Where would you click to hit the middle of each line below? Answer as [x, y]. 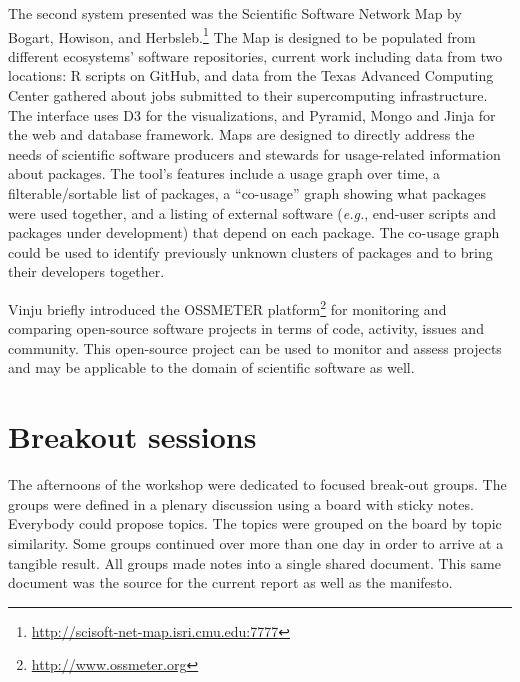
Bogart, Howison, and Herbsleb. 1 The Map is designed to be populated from [242, 35]
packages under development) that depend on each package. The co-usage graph [254, 232]
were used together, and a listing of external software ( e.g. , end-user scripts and [252, 212]
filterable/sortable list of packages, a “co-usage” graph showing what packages [247, 193]
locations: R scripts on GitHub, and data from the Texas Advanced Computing [251, 75]
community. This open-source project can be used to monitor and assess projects [255, 347]
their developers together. [86, 271]
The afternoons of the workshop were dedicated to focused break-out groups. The [257, 484]
